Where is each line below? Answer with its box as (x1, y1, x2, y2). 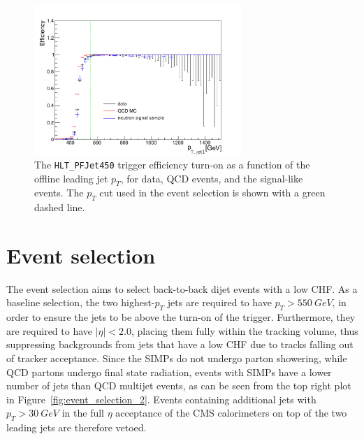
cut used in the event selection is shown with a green (99, 185, 326, 200)
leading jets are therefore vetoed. (6, 420, 147, 435)
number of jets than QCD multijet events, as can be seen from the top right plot (6, 378, 351, 393)
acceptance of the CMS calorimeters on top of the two (115, 405, 347, 420)
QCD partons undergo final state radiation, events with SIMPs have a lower (6, 364, 332, 379)
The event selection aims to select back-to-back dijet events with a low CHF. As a (6, 281, 358, 296)
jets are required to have (167, 295, 272, 310)
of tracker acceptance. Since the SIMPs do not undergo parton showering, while (6, 351, 347, 366)
